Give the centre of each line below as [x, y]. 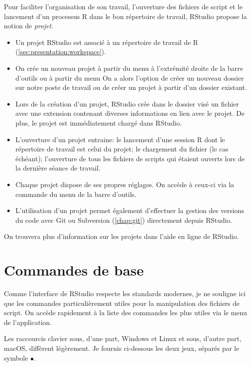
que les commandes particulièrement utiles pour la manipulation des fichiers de [122, 303]
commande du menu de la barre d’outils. [76, 194]
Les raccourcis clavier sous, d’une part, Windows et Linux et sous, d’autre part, [123, 338]
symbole [16, 357]
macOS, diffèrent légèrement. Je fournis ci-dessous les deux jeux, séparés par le [122, 348]
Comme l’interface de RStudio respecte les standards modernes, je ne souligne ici [125, 293]
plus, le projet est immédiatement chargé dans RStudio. [98, 122]
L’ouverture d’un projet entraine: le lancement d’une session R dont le [120, 139]
